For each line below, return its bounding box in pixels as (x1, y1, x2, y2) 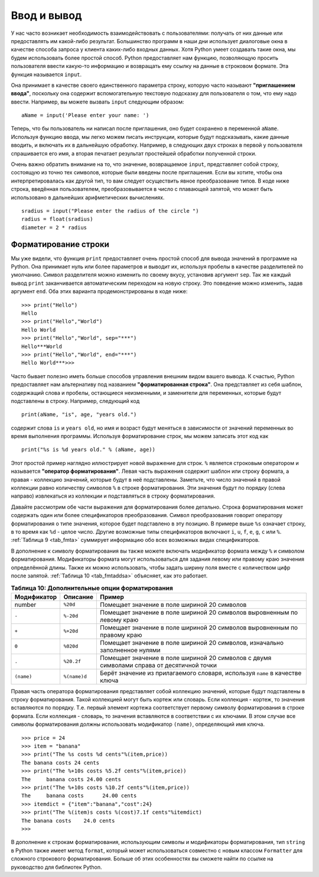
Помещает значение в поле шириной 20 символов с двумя (100, 654, 272, 662)
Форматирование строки (11, 239, 109, 249)
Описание (63, 593, 94, 601)
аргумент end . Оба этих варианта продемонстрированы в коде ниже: (11, 288, 188, 295)
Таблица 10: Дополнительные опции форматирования (11, 584, 174, 592)
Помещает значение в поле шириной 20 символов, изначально (100, 638, 284, 647)
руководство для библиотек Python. (11, 863, 103, 870)
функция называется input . (11, 71, 82, 78)
